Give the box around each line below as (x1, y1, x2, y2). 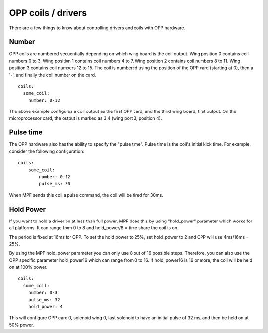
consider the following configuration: (9, 148, 84, 154)
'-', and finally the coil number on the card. (9, 72, 96, 78)
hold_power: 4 (28, 304, 63, 310)
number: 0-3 (28, 290, 58, 296)
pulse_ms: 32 (28, 297, 60, 302)
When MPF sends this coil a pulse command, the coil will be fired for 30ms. (9, 192, 163, 198)
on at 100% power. (9, 264, 48, 270)
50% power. (9, 322, 34, 328)
